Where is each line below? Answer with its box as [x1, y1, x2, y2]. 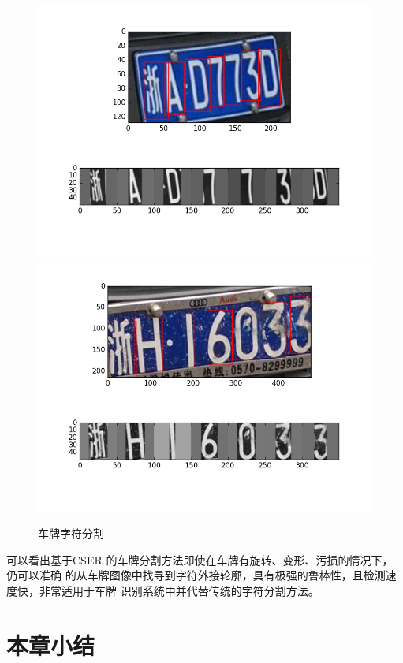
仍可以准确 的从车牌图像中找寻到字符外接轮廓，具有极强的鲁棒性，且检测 [6, 567, 386, 583]
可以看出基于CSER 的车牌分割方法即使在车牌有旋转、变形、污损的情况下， [6, 551, 394, 568]
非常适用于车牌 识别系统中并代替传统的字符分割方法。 [39, 582, 319, 598]
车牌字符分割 [38, 525, 104, 542]
